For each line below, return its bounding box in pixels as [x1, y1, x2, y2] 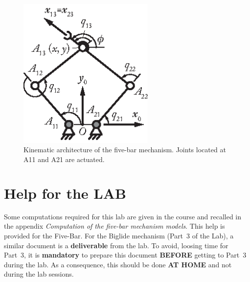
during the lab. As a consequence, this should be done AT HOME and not [4, 259, 232, 269]
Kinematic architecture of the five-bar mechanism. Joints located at [23, 144, 226, 155]
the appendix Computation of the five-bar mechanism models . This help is [4, 221, 225, 231]
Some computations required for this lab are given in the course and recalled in [4, 211, 242, 221]
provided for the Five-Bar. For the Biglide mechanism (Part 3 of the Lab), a [4, 230, 234, 240]
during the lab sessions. [4, 269, 74, 279]
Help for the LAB [4, 183, 126, 203]
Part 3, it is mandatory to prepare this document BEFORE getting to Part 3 [4, 250, 247, 260]
